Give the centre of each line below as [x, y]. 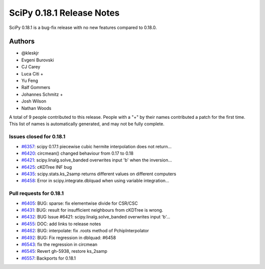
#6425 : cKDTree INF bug [47, 167]
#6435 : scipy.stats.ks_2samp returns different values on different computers [99, 174]
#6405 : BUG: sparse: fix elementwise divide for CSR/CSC [80, 203]
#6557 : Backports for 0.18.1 [49, 258]
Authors [22, 41]
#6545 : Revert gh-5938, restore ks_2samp [64, 251]
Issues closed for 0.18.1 [37, 136]
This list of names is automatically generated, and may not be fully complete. [87, 124]
